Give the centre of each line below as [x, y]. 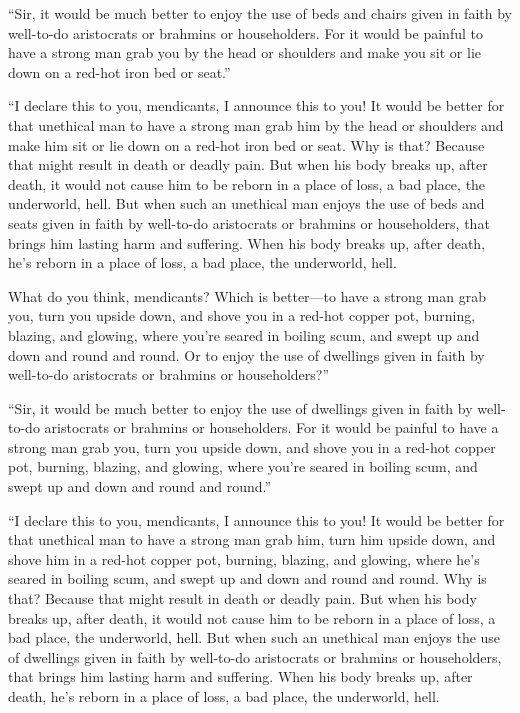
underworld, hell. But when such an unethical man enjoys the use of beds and [246, 203]
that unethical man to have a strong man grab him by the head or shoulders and [256, 124]
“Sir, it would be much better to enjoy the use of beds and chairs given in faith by [260, 13]
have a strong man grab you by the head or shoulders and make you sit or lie [244, 52]
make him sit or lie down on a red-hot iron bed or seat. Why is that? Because [246, 144]
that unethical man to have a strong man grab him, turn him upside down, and [252, 539]
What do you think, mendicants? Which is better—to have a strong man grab [247, 295]
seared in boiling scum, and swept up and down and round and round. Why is [247, 578]
